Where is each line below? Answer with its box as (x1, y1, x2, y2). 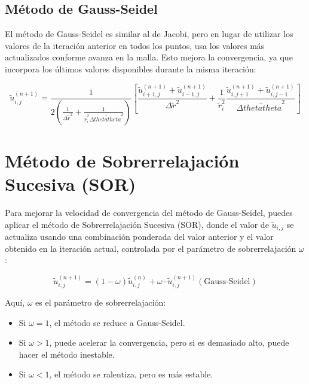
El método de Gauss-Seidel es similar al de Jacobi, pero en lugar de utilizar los (5, 28, 293, 40)
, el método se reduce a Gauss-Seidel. (49, 316, 185, 328)
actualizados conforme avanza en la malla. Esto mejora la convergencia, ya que (5, 51, 293, 63)
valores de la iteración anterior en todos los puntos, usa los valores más (5, 39, 265, 51)
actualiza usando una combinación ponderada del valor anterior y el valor (5, 230, 274, 243)
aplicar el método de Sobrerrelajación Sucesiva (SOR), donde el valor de (5, 218, 269, 230)
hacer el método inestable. (19, 348, 115, 360)
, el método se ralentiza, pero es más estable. (49, 368, 213, 380)
